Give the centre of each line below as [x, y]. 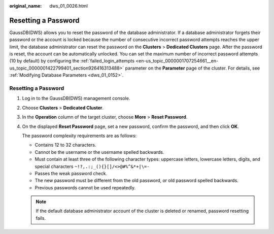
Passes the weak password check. [71, 173]
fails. [41, 218]
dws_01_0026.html [69, 6]
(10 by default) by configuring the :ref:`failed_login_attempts [72, 61]
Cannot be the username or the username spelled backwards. [99, 152]
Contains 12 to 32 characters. [65, 145]
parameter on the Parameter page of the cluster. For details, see [193, 68]
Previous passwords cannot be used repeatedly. [85, 187]
